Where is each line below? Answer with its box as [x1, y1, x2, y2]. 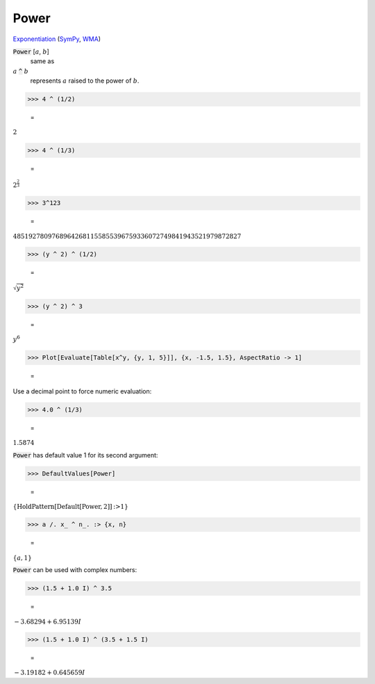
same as [30, 57, 55, 65]
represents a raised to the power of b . [30, 76, 140, 85]
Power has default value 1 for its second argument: [12, 450, 158, 459]
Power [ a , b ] [12, 47, 50, 56]
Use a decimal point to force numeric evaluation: [12, 386, 152, 396]
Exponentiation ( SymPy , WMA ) [12, 35, 101, 43]
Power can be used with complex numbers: [12, 566, 137, 574]
